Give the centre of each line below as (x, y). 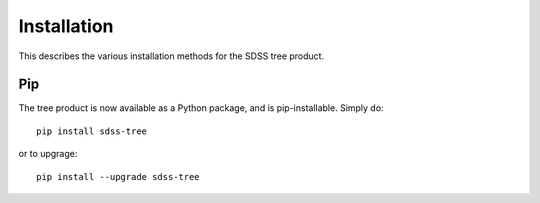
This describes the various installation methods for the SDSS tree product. (171, 56)
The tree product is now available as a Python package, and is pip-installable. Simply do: (201, 108)
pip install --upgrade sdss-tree (118, 176)
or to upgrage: (48, 154)
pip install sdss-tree (92, 131)
